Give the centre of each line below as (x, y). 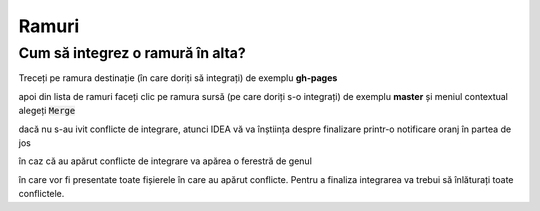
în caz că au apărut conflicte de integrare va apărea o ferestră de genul (165, 161)
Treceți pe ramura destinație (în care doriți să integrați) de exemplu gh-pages (178, 78)
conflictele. (41, 194)
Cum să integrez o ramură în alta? (132, 53)
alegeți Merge (47, 111)
